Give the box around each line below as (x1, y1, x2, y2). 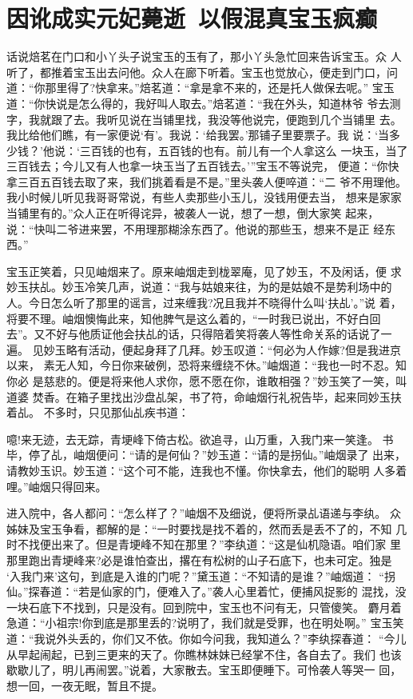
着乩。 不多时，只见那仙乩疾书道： (6, 404, 189, 421)
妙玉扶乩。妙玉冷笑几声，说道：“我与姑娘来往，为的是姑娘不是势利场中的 (6, 278, 392, 295)
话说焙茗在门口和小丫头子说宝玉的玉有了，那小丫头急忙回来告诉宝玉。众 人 (6, 48, 402, 65)
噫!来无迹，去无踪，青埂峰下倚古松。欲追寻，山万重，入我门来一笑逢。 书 (6, 430, 394, 447)
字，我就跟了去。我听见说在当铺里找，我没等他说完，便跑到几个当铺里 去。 (6, 110, 402, 127)
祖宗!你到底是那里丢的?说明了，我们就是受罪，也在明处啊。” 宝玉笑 (56, 614, 404, 631)
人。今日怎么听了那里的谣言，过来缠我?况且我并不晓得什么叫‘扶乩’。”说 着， (6, 294, 402, 311)
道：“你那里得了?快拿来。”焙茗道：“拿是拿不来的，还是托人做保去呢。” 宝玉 (6, 79, 395, 96)
